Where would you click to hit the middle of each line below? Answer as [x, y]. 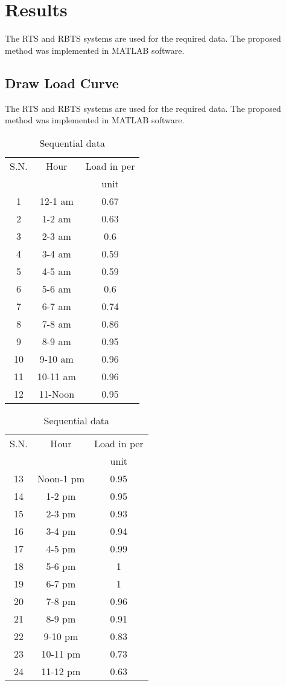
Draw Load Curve [62, 83]
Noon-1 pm [61, 478]
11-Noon [57, 393]
